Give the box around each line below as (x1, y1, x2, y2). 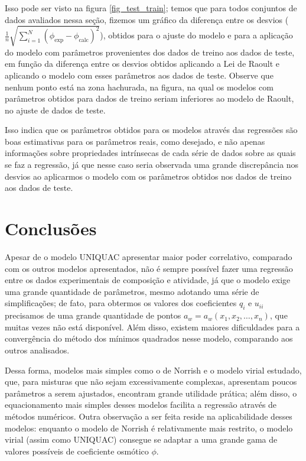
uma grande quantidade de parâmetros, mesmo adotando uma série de (5, 285, 259, 297)
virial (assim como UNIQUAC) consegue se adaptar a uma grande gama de (5, 433, 278, 446)
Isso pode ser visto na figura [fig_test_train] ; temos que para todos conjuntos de (5, 2, 297, 14)
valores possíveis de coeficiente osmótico (5, 444, 149, 457)
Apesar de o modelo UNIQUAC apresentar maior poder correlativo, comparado (5, 250, 292, 262)
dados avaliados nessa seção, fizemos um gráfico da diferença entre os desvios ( (5, 13, 289, 25)
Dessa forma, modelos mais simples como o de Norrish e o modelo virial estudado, (5, 363, 302, 376)
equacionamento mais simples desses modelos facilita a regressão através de (5, 398, 277, 411)
